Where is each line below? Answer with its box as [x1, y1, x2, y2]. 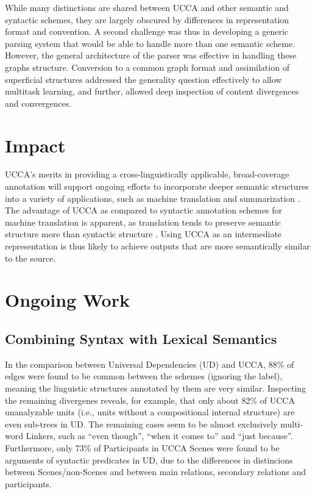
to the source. [5, 251, 56, 264]
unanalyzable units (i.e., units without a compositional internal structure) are [5, 406, 295, 418]
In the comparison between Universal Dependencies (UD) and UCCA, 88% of [5, 357, 294, 370]
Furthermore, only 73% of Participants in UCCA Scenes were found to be [5, 441, 280, 454]
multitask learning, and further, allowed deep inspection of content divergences [5, 85, 299, 98]
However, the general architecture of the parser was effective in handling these [5, 49, 297, 62]
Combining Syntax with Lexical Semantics [5, 329, 277, 348]
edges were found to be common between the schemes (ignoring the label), [5, 370, 283, 382]
